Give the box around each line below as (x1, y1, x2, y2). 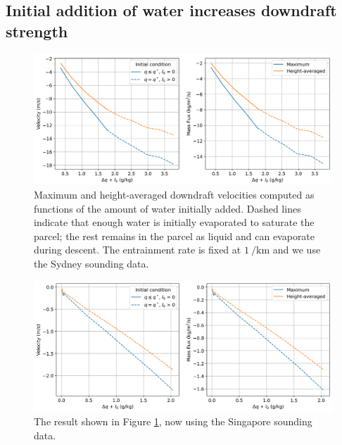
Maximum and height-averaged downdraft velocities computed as (34, 187, 315, 202)
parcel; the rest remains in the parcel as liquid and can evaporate (34, 228, 315, 243)
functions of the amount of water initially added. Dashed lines (34, 201, 301, 215)
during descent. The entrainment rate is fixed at (34, 242, 241, 257)
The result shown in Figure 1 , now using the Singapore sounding (34, 414, 312, 429)
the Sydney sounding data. (34, 256, 149, 271)
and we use (272, 242, 321, 257)
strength (6, 20, 68, 42)
